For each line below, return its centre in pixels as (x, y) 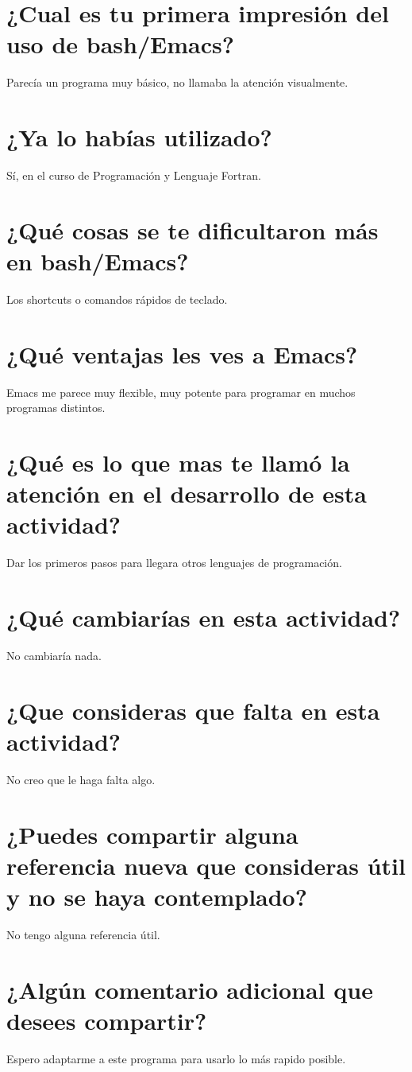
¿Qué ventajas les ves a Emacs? (182, 353)
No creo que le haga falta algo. (81, 779)
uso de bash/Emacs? (120, 44)
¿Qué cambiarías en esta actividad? (204, 618)
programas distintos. (56, 408)
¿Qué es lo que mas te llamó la (178, 462)
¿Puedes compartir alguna (152, 834)
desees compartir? (107, 1021)
